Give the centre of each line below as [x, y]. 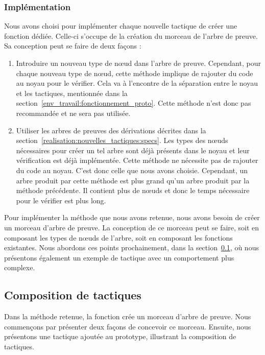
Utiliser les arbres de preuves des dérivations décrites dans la [111, 130]
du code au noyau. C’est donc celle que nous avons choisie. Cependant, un [132, 170]
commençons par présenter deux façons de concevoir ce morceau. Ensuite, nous [128, 326]
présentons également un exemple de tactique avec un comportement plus [119, 257]
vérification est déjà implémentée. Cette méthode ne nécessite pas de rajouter [137, 160]
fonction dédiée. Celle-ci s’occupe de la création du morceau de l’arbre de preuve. [131, 35]
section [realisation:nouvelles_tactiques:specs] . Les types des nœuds [122, 140]
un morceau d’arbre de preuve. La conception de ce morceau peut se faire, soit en [132, 227]
